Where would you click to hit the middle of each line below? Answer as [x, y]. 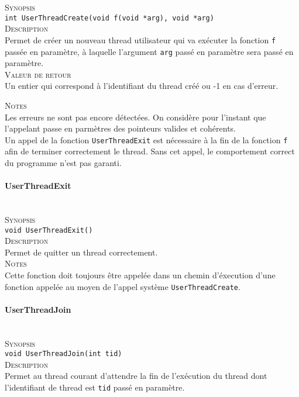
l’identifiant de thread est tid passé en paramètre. [95, 387]
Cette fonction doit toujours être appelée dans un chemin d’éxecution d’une [140, 275]
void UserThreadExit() [49, 230]
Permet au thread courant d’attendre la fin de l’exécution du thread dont [136, 376]
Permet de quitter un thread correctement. [81, 252]
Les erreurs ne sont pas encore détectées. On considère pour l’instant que [135, 117]
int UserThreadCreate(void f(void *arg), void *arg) [109, 18]
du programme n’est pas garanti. [63, 162]
